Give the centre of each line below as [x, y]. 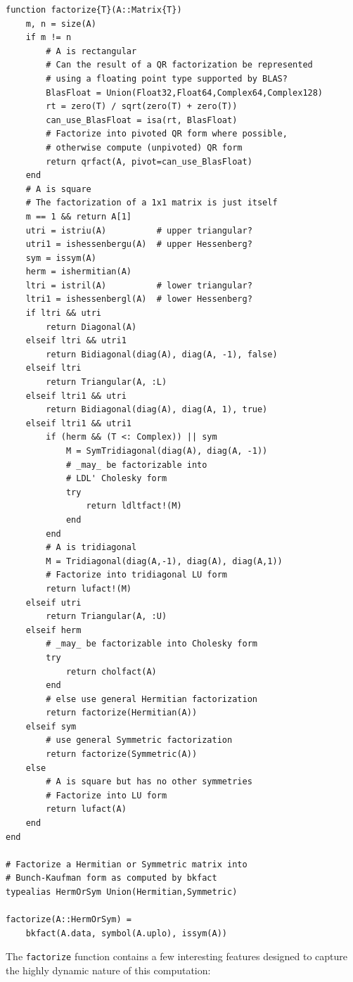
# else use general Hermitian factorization [152, 699]
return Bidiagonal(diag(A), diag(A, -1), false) [162, 354]
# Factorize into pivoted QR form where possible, [167, 134]
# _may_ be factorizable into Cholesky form [152, 644]
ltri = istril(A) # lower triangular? [139, 285]
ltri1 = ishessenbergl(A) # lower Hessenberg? [139, 299]
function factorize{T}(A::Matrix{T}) [94, 10]
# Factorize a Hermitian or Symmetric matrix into [127, 864]
